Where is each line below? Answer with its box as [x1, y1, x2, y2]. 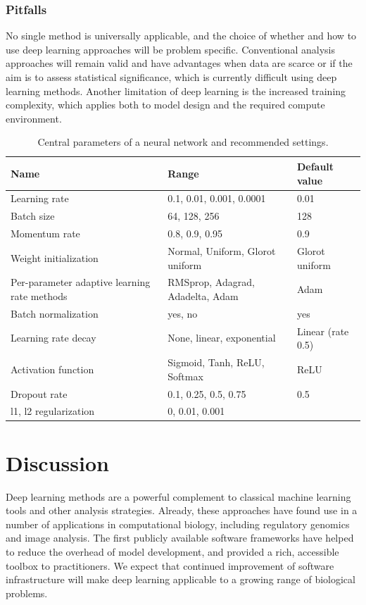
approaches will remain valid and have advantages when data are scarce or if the [6, 56, 353, 70]
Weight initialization [11, 250, 99, 265]
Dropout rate [11, 386, 68, 401]
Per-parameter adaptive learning [11, 275, 151, 289]
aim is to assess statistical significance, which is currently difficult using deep [6, 70, 337, 84]
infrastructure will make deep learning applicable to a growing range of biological [6, 572, 355, 587]
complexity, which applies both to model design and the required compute [6, 97, 325, 112]
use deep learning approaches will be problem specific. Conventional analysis [6, 42, 335, 56]
